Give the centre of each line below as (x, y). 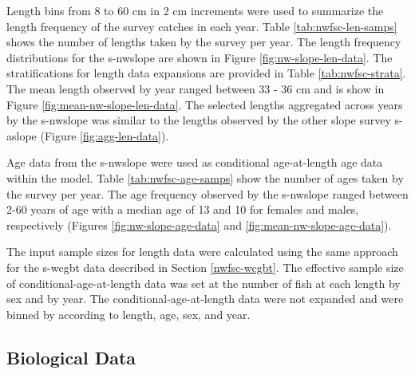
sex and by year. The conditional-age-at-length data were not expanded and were (205, 299)
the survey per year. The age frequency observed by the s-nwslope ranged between (207, 193)
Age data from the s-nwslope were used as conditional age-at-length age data (195, 162)
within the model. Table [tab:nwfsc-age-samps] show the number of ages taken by (205, 177)
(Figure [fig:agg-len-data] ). (105, 135)
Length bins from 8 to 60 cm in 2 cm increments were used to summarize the (195, 10)
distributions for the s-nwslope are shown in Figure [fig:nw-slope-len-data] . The (200, 57)
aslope (22, 135)
